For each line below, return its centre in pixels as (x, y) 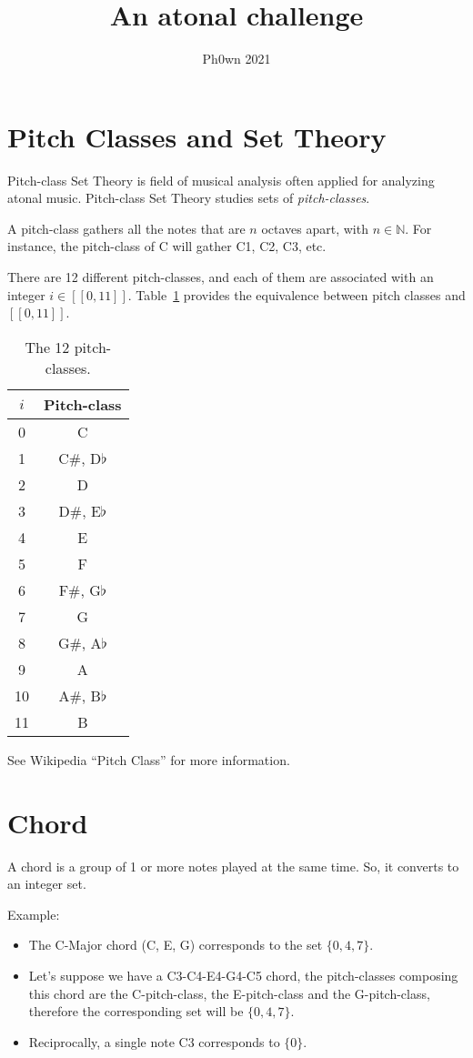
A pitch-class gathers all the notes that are (126, 228)
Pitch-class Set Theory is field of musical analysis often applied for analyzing (221, 180)
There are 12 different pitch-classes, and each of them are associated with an (221, 277)
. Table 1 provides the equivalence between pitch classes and (297, 294)
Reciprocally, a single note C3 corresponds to (154, 1041)
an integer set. (47, 884)
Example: (34, 914)
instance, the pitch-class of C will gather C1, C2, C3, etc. (167, 246)
